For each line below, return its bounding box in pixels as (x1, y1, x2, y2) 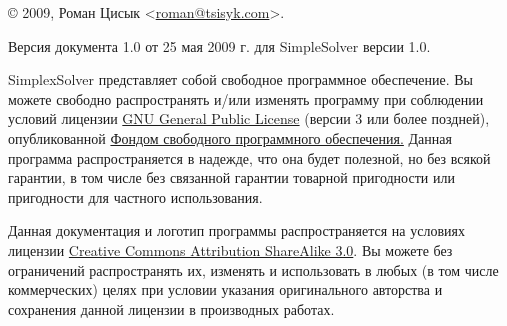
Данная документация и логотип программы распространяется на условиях (8, 220, 465, 241)
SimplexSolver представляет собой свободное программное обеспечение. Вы (8, 69, 474, 90)
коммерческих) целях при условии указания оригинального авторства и (8, 279, 443, 300)
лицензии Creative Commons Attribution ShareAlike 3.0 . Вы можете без (8, 239, 453, 260)
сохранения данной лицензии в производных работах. (8, 298, 335, 319)
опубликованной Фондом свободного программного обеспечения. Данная (8, 127, 452, 148)
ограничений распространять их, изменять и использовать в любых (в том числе (8, 259, 499, 280)
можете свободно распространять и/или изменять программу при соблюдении (8, 88, 484, 109)
